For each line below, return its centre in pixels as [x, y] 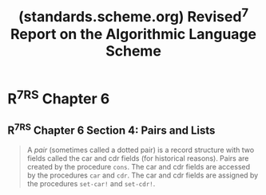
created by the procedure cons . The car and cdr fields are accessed [139, 166]
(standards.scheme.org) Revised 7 [133, 16]
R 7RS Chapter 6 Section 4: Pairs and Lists [111, 129]
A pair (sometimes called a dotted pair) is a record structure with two [141, 150]
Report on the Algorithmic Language [133, 34]
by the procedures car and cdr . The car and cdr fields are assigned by [143, 175]
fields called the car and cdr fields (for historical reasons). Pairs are [138, 158]
